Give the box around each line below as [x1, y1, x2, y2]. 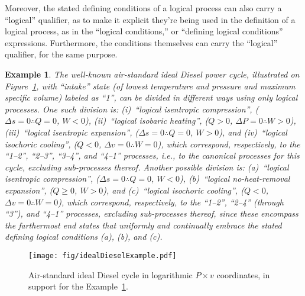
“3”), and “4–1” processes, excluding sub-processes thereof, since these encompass [5, 207, 298, 220]
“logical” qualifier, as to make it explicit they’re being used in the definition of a [5, 13, 296, 25]
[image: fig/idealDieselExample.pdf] [28, 251, 177, 260]
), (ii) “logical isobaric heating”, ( [85, 114, 209, 127]
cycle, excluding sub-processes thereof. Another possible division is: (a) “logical [5, 160, 289, 173]
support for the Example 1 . [28, 280, 128, 292]
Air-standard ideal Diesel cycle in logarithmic [28, 268, 193, 281]
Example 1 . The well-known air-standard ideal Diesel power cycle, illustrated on [5, 67, 300, 80]
